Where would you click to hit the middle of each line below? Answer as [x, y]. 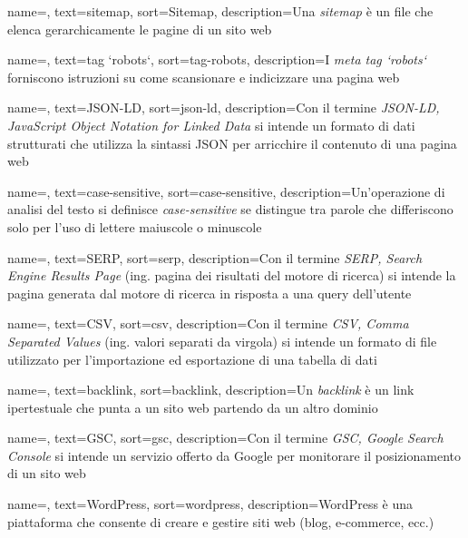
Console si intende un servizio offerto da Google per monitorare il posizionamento [234, 455]
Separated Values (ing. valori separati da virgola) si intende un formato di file [222, 341]
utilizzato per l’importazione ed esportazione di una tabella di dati [192, 359]
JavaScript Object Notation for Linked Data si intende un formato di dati [211, 125]
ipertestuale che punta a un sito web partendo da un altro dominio [193, 407]
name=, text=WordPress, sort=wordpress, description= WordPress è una [210, 504]
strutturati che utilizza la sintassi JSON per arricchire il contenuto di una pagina [232, 143]
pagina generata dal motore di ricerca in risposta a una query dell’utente [210, 293]
